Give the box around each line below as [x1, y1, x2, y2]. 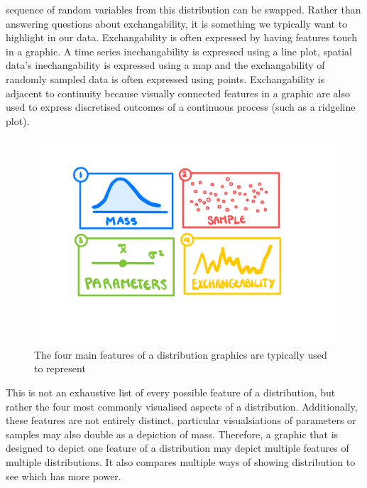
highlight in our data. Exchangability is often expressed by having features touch [6, 30, 357, 45]
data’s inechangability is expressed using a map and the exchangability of [6, 58, 325, 72]
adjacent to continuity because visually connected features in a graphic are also [6, 85, 350, 100]
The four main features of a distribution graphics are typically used [34, 347, 327, 362]
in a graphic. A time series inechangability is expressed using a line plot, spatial [6, 43, 352, 58]
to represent [34, 361, 86, 376]
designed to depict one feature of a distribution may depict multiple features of [6, 440, 349, 455]
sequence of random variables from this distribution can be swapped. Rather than [6, 2, 361, 16]
